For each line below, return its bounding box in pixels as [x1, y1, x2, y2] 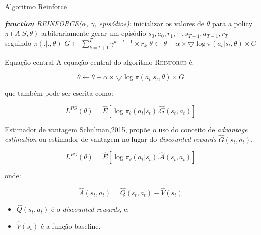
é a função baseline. [41, 221, 101, 231]
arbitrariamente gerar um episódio [41, 28, 146, 38]
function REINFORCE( [5, 18, 82, 28]
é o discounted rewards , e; [51, 204, 129, 214]
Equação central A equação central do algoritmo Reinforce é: [5, 56, 194, 67]
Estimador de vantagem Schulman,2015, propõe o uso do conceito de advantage [5, 124, 248, 134]
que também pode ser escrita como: [5, 88, 113, 98]
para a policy [212, 18, 253, 28]
